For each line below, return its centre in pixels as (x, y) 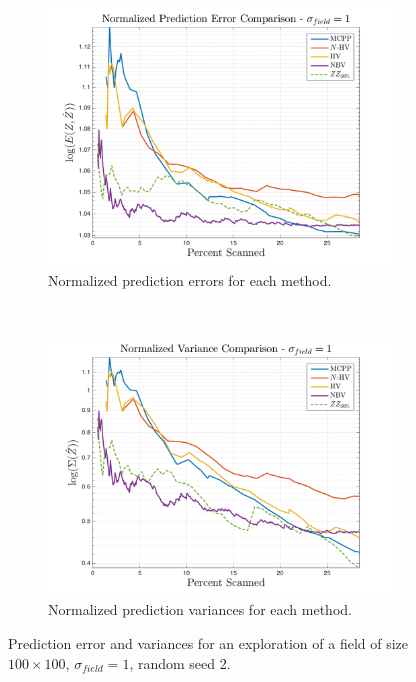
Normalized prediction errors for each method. (190, 279)
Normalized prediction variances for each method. (200, 609)
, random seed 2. (180, 662)
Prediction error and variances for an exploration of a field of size (208, 642)
